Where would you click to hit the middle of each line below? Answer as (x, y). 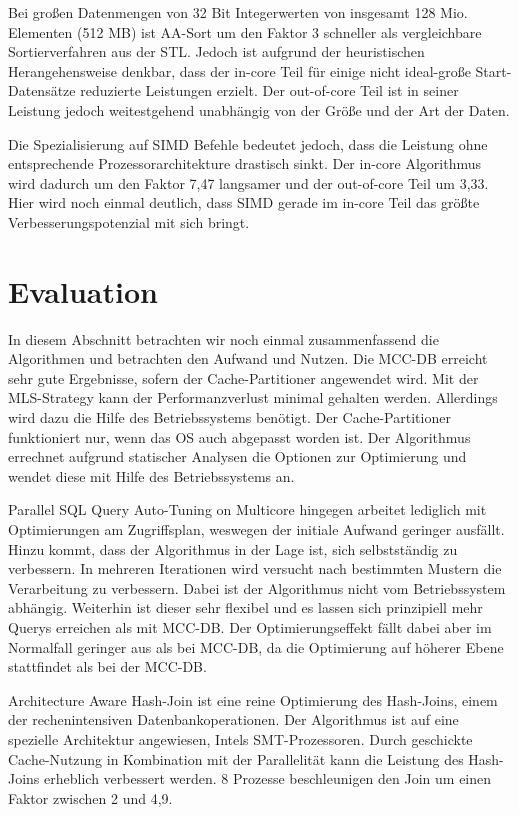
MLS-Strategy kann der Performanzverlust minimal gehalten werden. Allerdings (253, 397)
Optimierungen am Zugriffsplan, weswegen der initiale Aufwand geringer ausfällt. (256, 529)
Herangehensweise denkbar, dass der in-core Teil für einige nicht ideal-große (239, 70)
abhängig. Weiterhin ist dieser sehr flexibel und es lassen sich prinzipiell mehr (245, 607)
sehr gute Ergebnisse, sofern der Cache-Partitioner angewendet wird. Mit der (243, 377)
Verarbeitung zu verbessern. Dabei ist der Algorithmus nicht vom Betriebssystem (257, 587)
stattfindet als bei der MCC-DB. (107, 666)
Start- (493, 70)
